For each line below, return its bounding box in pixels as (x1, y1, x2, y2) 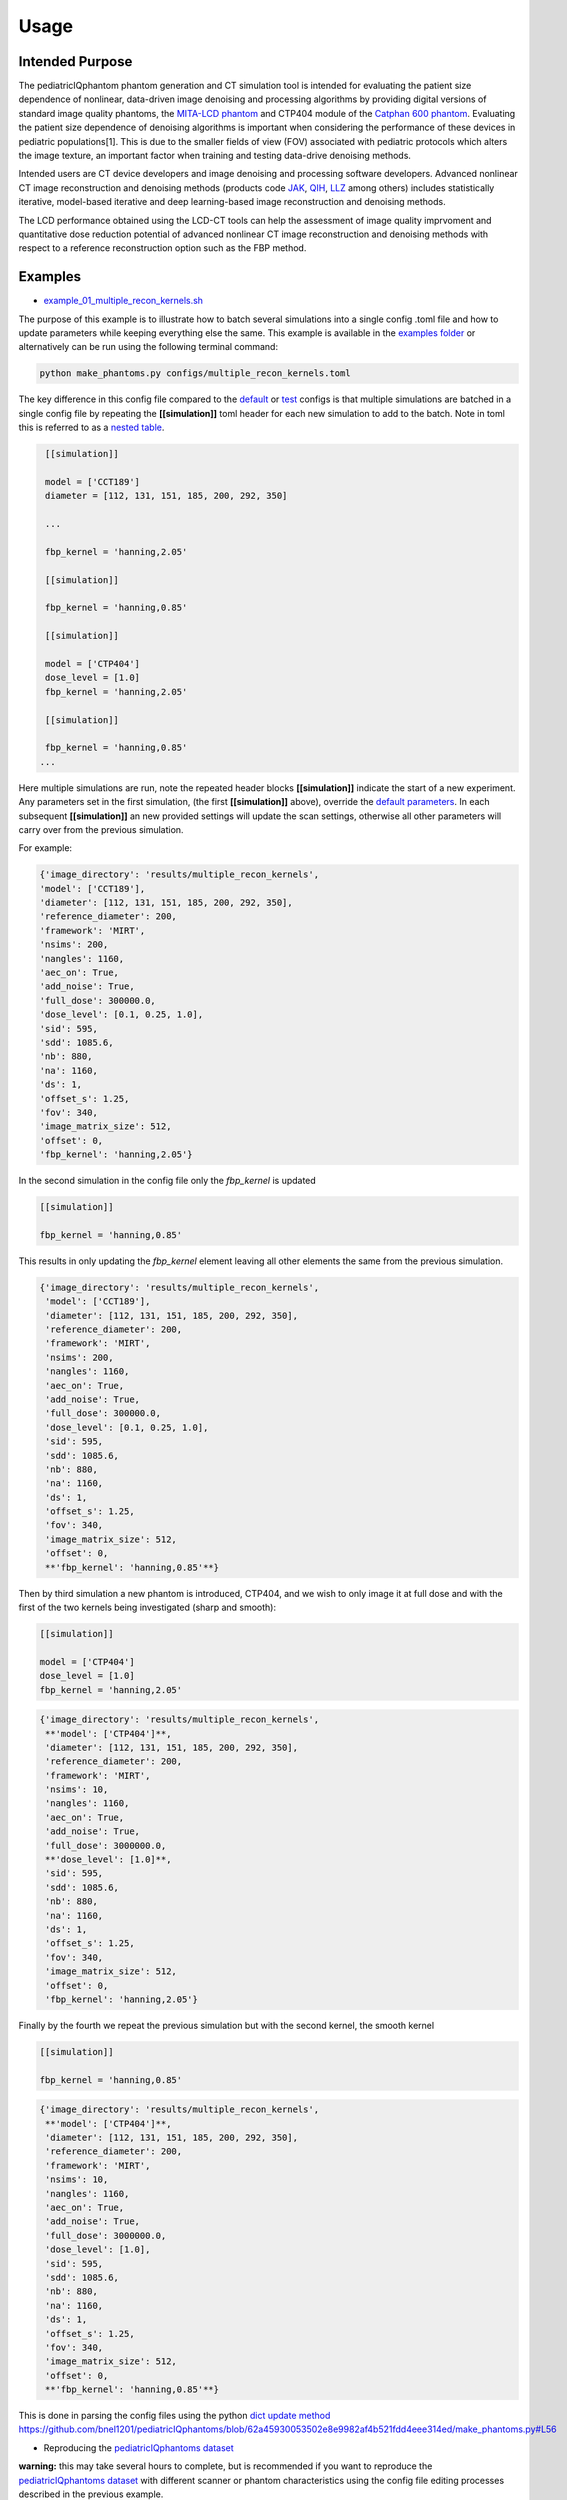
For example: (18, 842, 73, 854)
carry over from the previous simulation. (18, 823, 184, 835)
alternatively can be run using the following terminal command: (18, 341, 279, 353)
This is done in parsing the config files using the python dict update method (18, 2410, 331, 2422)
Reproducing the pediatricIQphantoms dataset (43, 2441, 234, 2454)
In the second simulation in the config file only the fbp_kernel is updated (18, 1175, 317, 1187)
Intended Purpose (18, 53, 133, 70)
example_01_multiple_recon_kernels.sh (43, 295, 204, 307)
